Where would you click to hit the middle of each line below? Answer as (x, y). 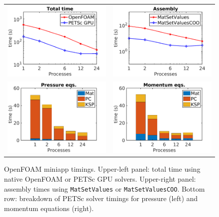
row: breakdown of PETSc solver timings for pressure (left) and (101, 198)
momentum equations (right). (49, 208)
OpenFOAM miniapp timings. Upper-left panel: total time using (102, 169)
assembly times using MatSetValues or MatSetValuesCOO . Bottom (105, 188)
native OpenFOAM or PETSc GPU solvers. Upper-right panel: (100, 178)
